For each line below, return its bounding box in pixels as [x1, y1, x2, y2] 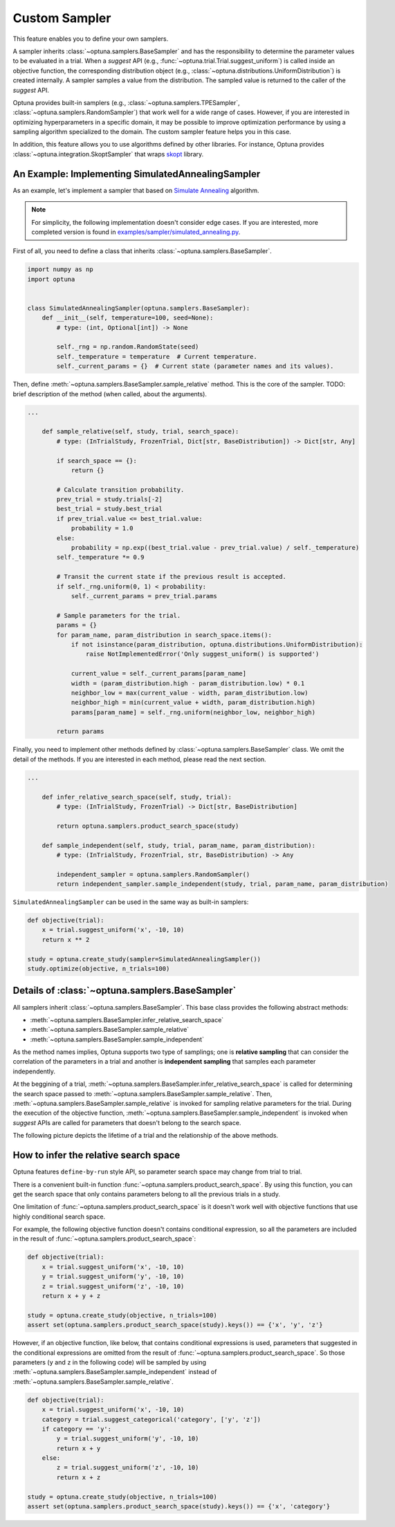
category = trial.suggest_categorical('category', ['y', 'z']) [42, 1415, 261, 1423]
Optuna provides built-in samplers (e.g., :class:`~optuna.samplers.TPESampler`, [12, 98, 240, 107]
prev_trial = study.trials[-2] [56, 495, 163, 503]
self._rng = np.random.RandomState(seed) [56, 343, 199, 351]
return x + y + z [42, 1292, 101, 1300]
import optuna [27, 275, 75, 283]
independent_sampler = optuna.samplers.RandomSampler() [56, 870, 250, 878]
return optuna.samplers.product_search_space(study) [56, 822, 239, 830]
